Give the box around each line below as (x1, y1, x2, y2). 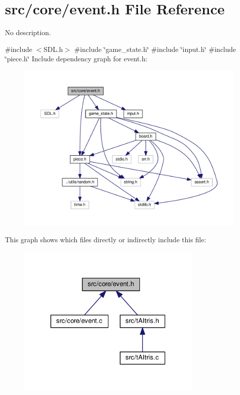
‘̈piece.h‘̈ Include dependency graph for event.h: (5, 53, 148, 64)
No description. (5, 27, 51, 38)
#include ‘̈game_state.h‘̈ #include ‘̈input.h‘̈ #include (74, 44, 236, 54)
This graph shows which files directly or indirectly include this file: (5, 234, 206, 244)
